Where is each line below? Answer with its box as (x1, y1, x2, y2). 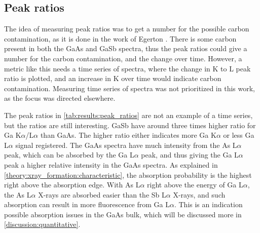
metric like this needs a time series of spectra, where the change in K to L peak (4, 63, 251, 73)
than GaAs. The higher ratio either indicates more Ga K (40, 130, 216, 140)
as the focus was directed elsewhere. (4, 93, 116, 103)
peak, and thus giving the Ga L (141, 149, 239, 160)
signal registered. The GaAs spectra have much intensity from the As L (15, 139, 237, 150)
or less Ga (223, 130, 254, 140)
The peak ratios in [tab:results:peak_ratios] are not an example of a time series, (4, 109, 253, 120)
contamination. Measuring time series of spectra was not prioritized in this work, (4, 83, 255, 93)
